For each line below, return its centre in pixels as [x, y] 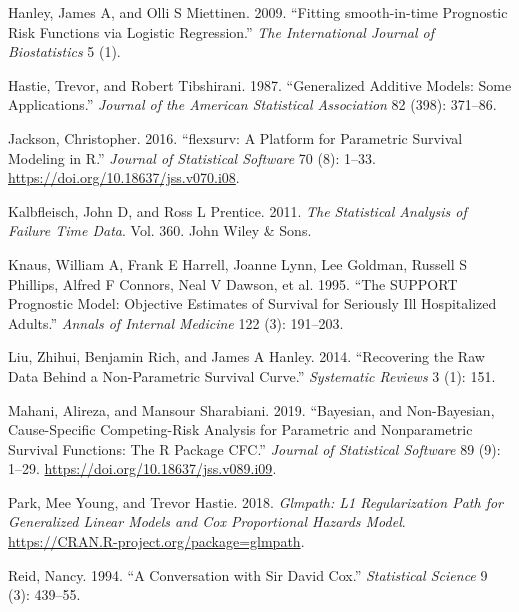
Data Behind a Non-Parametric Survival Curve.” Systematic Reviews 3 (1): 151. [252, 375]
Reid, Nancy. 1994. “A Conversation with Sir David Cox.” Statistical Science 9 [248, 574]
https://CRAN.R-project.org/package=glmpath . [156, 541]
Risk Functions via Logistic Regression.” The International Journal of [221, 31]
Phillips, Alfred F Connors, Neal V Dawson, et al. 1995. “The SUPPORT [233, 283]
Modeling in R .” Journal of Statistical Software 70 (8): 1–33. [192, 157]
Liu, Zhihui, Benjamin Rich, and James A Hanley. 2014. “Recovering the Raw [246, 356]
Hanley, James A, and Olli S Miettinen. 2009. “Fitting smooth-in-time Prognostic [258, 12]
